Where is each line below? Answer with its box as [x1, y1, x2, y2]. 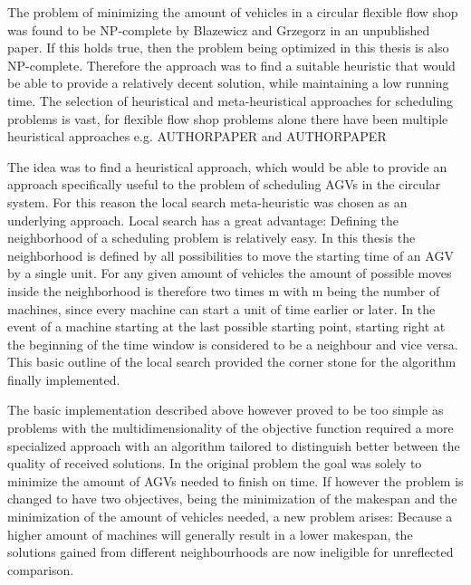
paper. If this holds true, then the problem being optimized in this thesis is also [7, 38, 449, 57]
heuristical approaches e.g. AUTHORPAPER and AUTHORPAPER [7, 127, 387, 146]
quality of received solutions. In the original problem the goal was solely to [7, 454, 422, 473]
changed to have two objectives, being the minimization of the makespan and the [7, 489, 457, 508]
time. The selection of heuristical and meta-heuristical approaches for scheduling [7, 91, 454, 110]
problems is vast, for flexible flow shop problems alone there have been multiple [7, 109, 448, 128]
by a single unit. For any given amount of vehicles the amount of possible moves [7, 264, 452, 283]
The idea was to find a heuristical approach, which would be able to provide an [7, 157, 447, 176]
